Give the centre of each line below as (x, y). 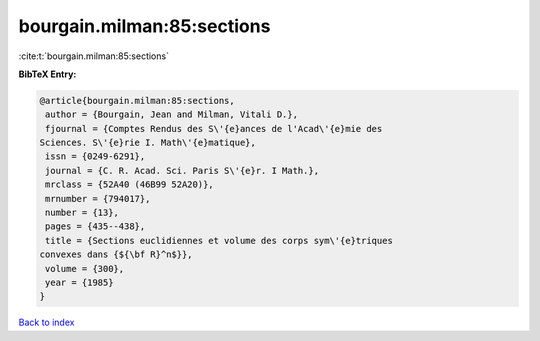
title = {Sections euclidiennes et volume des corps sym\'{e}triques (219, 240)
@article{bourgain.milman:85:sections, (137, 100)
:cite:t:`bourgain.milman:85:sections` (94, 56)
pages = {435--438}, (95, 226)
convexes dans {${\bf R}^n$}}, (116, 254)
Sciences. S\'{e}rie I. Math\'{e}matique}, (148, 143)
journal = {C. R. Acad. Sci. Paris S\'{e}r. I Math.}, (182, 170)
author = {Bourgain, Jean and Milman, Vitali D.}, (172, 114)
